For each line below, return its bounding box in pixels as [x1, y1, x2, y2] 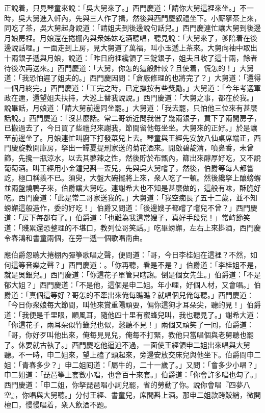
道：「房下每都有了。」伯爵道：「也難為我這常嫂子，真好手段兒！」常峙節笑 [4, 212, 250, 223]
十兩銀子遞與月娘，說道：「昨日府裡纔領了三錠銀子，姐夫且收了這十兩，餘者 [4, 52, 257, 63]
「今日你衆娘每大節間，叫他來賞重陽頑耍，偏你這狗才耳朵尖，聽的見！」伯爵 [4, 299, 261, 310]
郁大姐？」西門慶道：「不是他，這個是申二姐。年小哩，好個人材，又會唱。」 [4, 279, 254, 290]
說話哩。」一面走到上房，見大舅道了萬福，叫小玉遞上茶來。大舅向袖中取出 [11, 42, 257, 53]
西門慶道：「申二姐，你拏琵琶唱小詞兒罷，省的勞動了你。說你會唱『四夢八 [4, 379, 250, 390]
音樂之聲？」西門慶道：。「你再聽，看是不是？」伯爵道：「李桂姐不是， [25, 259, 261, 270]
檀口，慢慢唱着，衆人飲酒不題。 [4, 399, 111, 410]
